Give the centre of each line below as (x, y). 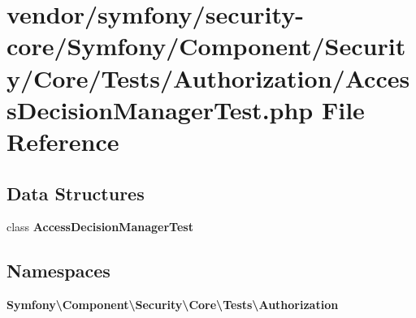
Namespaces (58, 271)
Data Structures (76, 193)
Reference (63, 141)
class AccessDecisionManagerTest (100, 227)
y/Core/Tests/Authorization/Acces (208, 77)
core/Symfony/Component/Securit (206, 46)
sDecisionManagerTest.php (160, 109)
